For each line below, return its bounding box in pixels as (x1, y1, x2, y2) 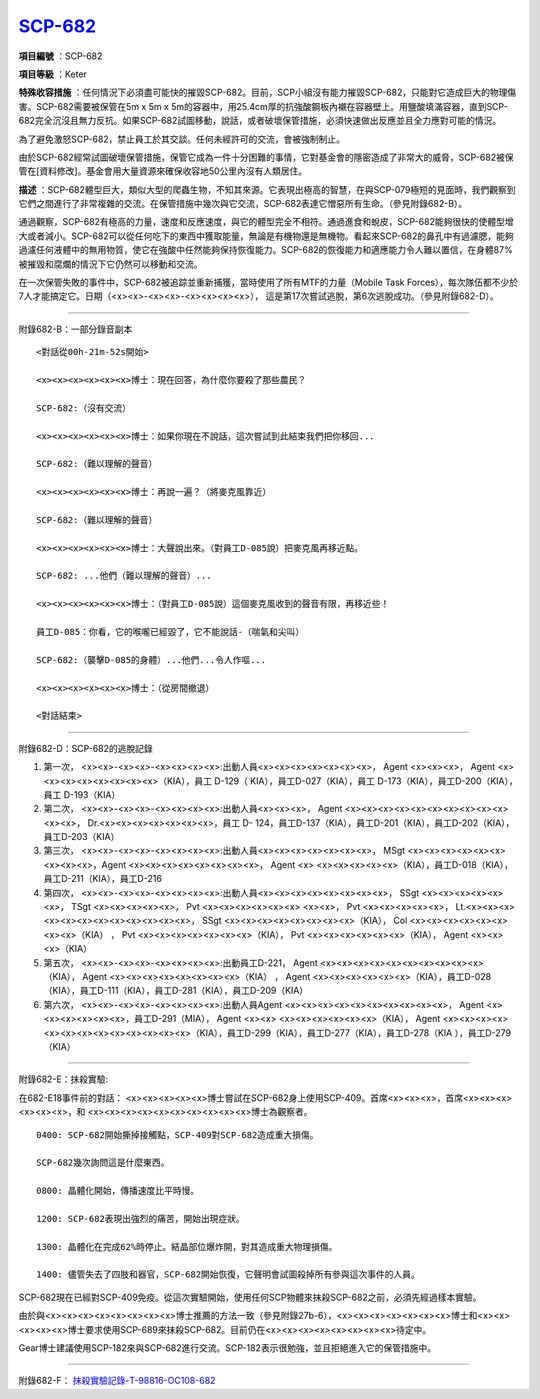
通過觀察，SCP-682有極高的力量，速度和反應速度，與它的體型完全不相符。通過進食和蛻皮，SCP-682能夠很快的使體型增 (18, 216, 514, 228)
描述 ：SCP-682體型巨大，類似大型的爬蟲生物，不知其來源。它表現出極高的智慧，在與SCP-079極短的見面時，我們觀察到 (18, 183, 516, 195)
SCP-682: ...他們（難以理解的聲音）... (36, 570, 212, 582)
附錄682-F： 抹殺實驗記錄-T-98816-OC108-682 (18, 1375, 216, 1387)
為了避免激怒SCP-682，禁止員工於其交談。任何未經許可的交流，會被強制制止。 (18, 133, 345, 145)
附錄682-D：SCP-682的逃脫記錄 (18, 742, 154, 754)
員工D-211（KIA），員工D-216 (43, 873, 162, 885)
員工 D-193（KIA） (43, 788, 121, 800)
